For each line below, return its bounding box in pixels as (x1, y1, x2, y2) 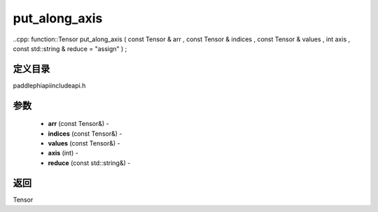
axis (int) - (48, 149, 78, 157)
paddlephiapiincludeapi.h (13, 81, 86, 90)
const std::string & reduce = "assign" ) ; (13, 44, 127, 52)
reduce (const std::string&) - (48, 158, 131, 167)
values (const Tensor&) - (48, 139, 120, 148)
